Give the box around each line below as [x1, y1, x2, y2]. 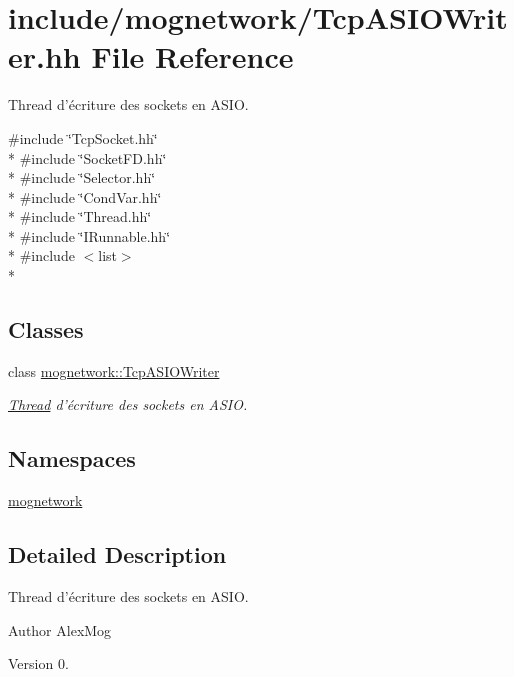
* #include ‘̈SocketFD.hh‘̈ [8, 147, 167, 168]
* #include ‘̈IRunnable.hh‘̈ [8, 225, 171, 246]
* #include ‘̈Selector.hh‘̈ [8, 167, 156, 188]
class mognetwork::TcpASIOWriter [8, 360, 220, 381]
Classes [8, 314, 84, 345]
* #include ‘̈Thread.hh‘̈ [8, 206, 152, 227]
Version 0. [8, 653, 69, 674]
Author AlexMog [8, 619, 112, 640]
